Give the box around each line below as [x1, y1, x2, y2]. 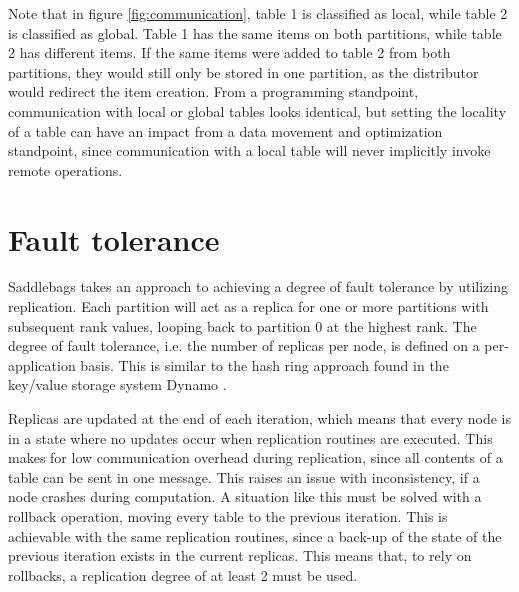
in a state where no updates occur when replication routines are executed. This [8, 427, 493, 448]
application [8, 354, 76, 375]
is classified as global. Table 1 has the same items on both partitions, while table [8, 22, 502, 43]
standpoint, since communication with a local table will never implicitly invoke [8, 140, 491, 161]
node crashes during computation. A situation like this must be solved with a [8, 486, 482, 507]
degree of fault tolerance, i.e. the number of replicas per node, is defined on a [8, 335, 480, 356]
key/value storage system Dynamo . [8, 374, 227, 395]
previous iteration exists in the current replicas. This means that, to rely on [8, 545, 472, 566]
